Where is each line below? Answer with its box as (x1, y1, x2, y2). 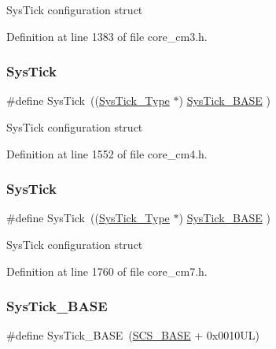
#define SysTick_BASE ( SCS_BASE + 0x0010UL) (6, 327, 259, 343)
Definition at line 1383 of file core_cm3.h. (6, 28, 208, 44)
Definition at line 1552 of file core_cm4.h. (6, 145, 208, 162)
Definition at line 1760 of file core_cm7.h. (6, 262, 208, 279)
